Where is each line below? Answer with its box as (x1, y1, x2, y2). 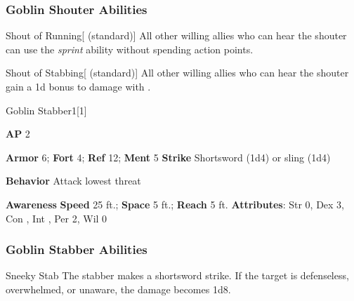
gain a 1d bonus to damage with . (6, 79, 151, 93)
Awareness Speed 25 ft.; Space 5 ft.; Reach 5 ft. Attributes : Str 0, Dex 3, (6, 196, 345, 211)
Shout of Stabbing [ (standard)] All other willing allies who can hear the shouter (6, 65, 349, 80)
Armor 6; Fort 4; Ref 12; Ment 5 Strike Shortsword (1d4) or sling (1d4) (6, 149, 331, 164)
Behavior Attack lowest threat (6, 173, 141, 188)
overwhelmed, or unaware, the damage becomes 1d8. (6, 281, 231, 296)
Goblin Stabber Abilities (6, 241, 147, 258)
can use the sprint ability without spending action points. (6, 41, 254, 56)
